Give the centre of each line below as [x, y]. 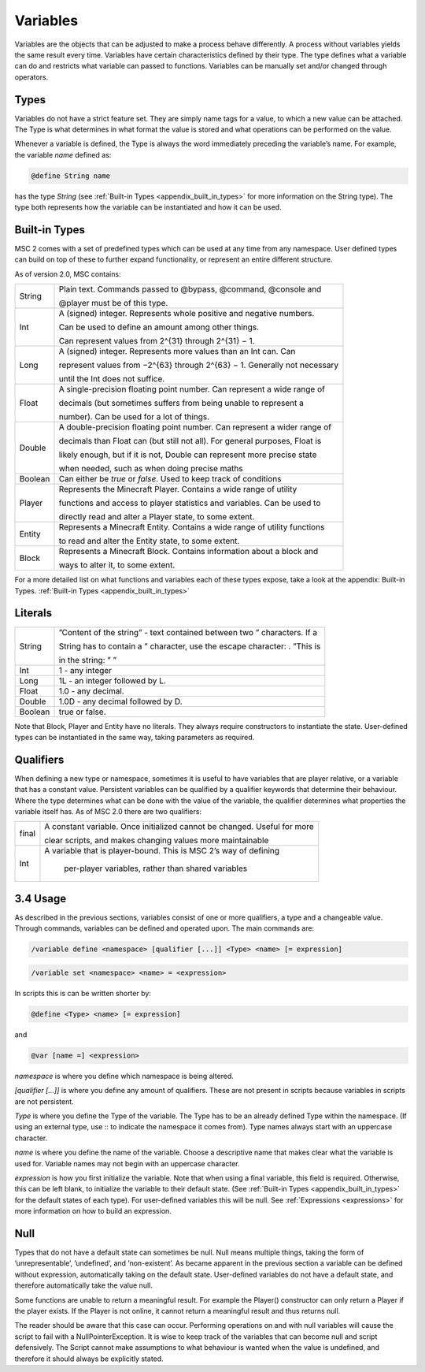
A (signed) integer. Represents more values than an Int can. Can [177, 351]
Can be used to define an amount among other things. [159, 327]
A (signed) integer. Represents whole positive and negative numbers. [187, 314]
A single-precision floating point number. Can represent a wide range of [192, 389]
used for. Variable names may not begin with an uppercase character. [127, 1163]
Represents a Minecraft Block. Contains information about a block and [188, 552]
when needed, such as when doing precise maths [151, 469]
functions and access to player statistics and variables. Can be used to [190, 503]
